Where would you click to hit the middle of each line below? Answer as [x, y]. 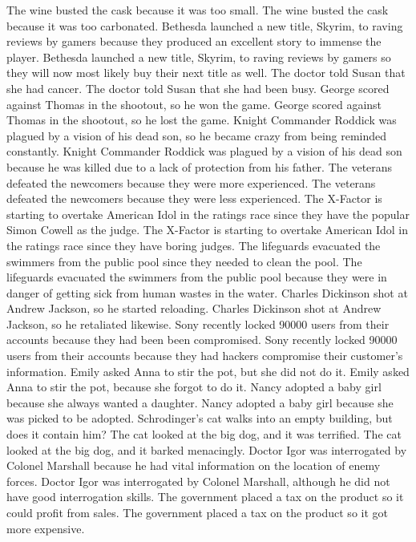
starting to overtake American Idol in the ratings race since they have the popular [208, 214]
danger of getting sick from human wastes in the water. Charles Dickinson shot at [207, 292]
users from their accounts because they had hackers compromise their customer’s [205, 356]
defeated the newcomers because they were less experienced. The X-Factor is [194, 198]
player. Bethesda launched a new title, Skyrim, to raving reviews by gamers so [199, 57]
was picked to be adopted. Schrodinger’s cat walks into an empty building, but [200, 418]
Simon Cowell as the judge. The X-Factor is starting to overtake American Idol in [208, 230]
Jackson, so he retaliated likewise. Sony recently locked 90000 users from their [198, 324]
